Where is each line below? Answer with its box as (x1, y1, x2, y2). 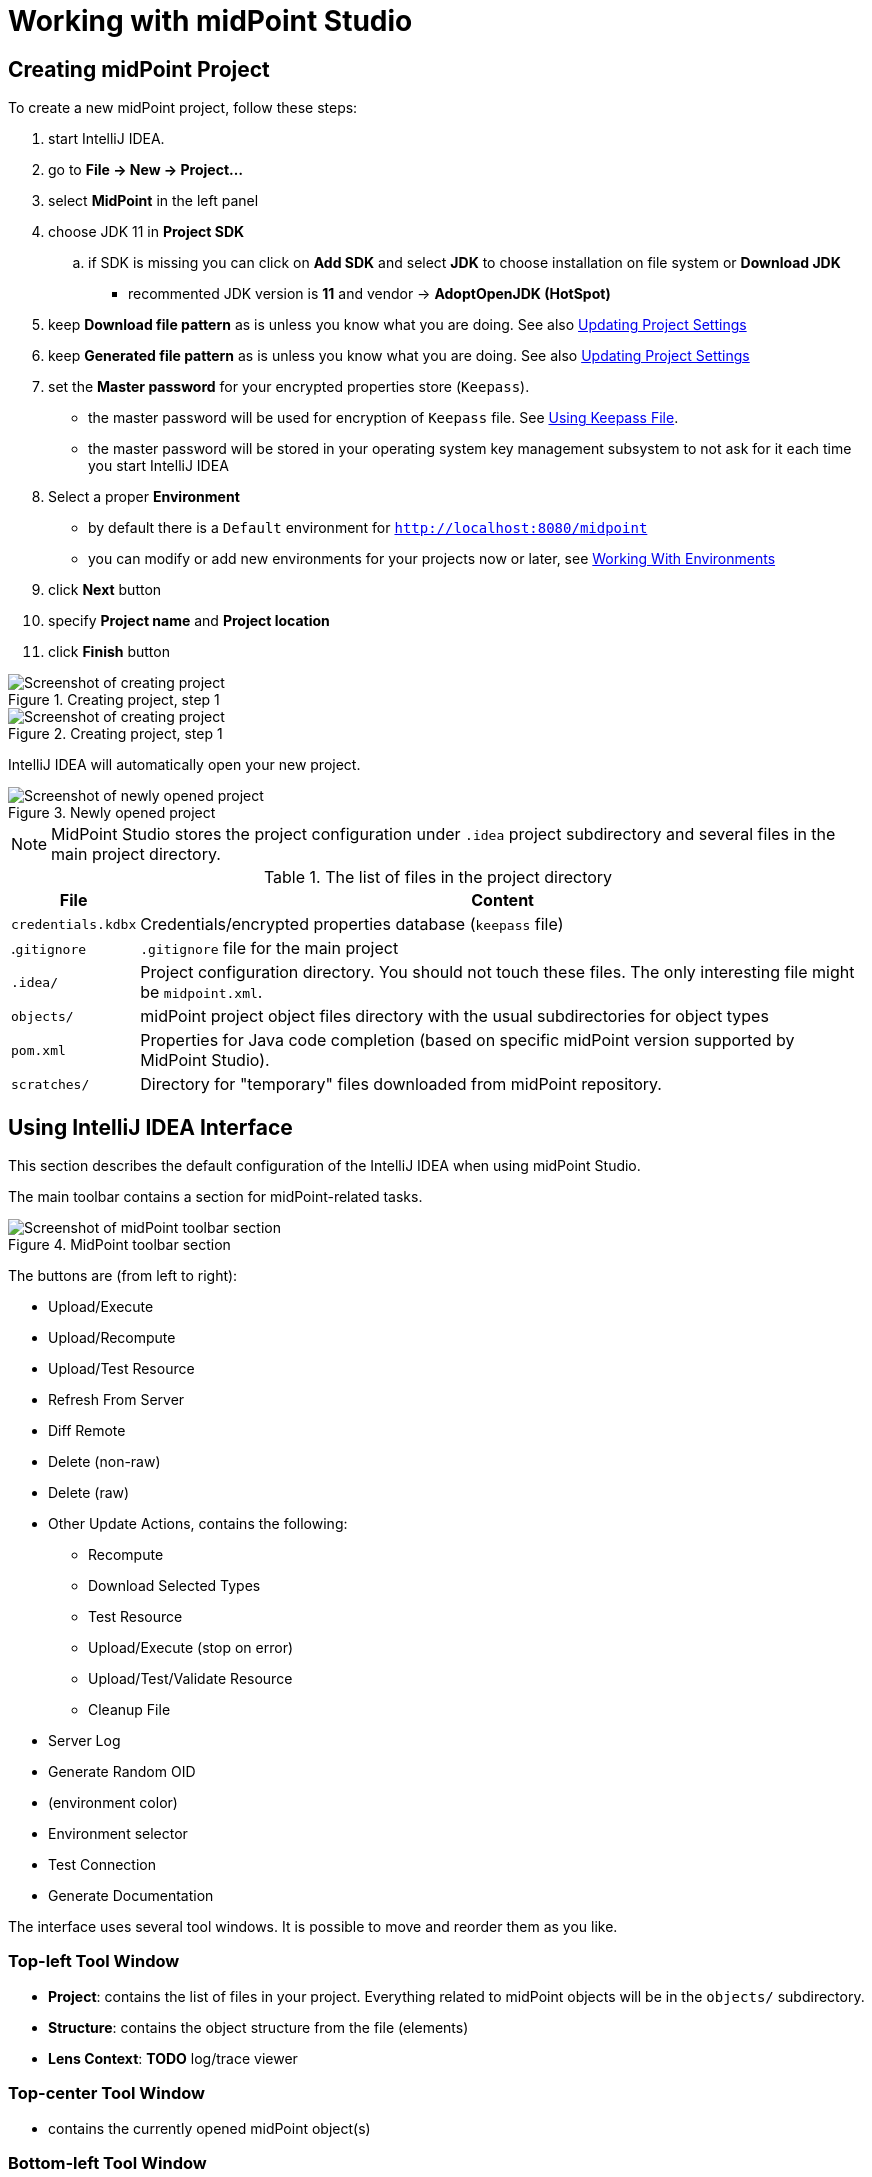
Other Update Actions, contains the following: (48, 1515, 348, 1533)
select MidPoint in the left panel (48, 192, 259, 210)
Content (471, 890, 534, 911)
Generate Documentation (48, 1887, 214, 1905)
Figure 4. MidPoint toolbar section (8, 1236, 231, 1254)
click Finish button (48, 643, 170, 661)
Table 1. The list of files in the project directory (263, 867, 613, 888)
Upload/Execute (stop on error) (88, 1639, 294, 1657)
